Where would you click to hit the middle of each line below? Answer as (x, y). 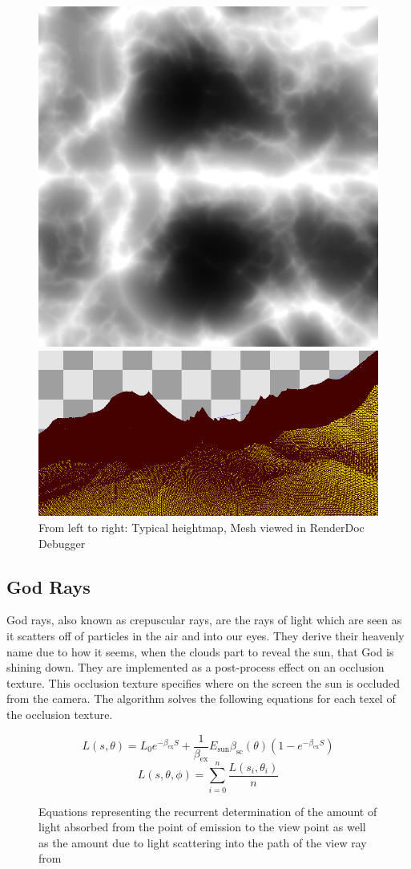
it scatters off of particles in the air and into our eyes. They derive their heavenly (205, 635)
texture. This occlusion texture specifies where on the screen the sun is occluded (203, 682)
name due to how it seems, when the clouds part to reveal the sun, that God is (200, 651)
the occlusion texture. (60, 714)
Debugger (62, 543)
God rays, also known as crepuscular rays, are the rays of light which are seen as (204, 620)
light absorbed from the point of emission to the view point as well (202, 827)
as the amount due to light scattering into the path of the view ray (203, 842)
